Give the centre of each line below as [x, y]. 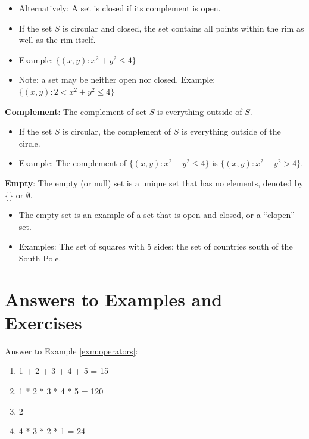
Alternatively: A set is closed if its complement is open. [120, 8]
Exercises [43, 322]
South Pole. [40, 258]
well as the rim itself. [57, 40]
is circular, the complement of [117, 131]
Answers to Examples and [114, 299]
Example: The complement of [73, 163]
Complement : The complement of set [76, 111]
